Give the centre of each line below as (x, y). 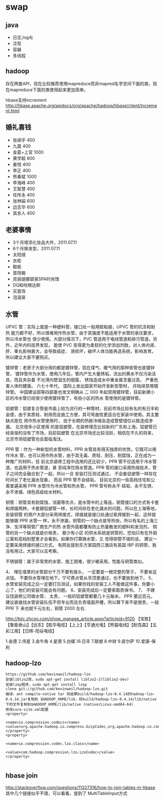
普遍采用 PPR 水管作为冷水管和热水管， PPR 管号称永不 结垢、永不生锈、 (83, 486)
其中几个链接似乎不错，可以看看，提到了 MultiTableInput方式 (66, 793)
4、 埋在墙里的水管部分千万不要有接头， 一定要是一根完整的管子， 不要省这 (81, 572)
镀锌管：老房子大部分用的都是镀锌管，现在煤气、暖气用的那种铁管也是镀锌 (80, 368)
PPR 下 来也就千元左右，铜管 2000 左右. (46, 608)
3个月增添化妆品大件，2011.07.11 (45, 242)
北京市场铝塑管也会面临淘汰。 (35, 439)
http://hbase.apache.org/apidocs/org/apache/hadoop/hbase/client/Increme (81, 105)
